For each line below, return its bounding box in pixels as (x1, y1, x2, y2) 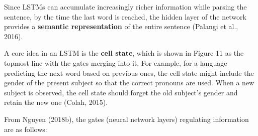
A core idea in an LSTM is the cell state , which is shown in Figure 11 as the (4, 48, 244, 58)
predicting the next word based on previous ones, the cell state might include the (4, 67, 254, 78)
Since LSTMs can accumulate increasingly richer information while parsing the (4, 2, 247, 12)
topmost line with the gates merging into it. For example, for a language (4, 57, 227, 68)
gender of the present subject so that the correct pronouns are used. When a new (4, 77, 254, 88)
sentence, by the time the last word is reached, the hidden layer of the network (4, 11, 246, 22)
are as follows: (4, 123, 47, 134)
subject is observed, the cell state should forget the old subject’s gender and (4, 87, 238, 97)
